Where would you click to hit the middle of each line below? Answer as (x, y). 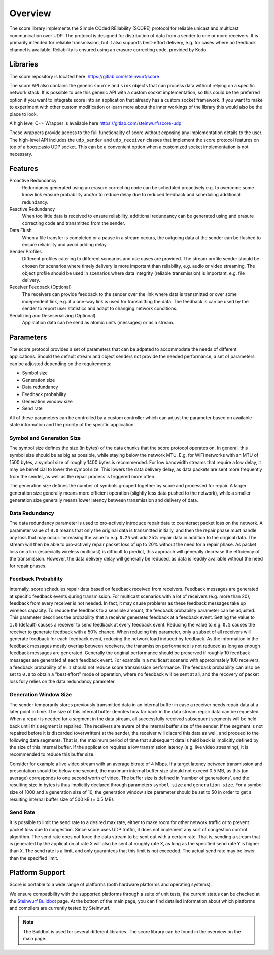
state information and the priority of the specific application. (72, 425)
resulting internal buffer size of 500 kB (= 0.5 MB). (62, 799)
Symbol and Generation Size (45, 438)
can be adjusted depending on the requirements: (60, 364)
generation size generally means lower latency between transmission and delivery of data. (104, 500)
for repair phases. (28, 566)
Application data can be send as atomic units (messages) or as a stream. (98, 323)
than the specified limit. (34, 858)
